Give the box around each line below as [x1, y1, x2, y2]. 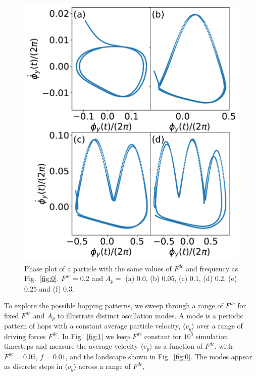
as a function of [155, 341, 203, 351]
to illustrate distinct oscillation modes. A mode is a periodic [57, 310, 243, 320]
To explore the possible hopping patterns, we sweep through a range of [4, 300, 223, 311]
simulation [196, 331, 228, 341]
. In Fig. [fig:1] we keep [58, 331, 130, 341]
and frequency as [186, 263, 238, 273]
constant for [144, 331, 182, 341]
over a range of [196, 320, 243, 331]
